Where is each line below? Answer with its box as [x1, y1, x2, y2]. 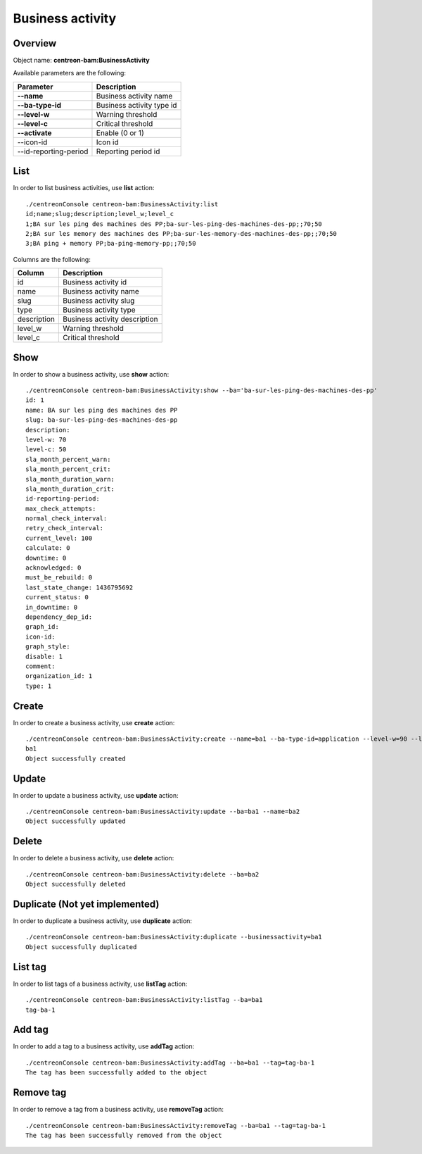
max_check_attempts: [25, 504, 96, 513]
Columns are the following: [13, 255, 91, 263]
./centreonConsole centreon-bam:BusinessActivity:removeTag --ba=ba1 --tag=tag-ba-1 [25, 1122, 326, 1129]
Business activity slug [62, 296, 135, 306]
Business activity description [62, 314, 158, 324]
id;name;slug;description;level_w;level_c [25, 210, 174, 218]
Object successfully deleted [25, 880, 126, 889]
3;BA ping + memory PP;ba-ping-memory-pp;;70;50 [25, 239, 196, 248]
